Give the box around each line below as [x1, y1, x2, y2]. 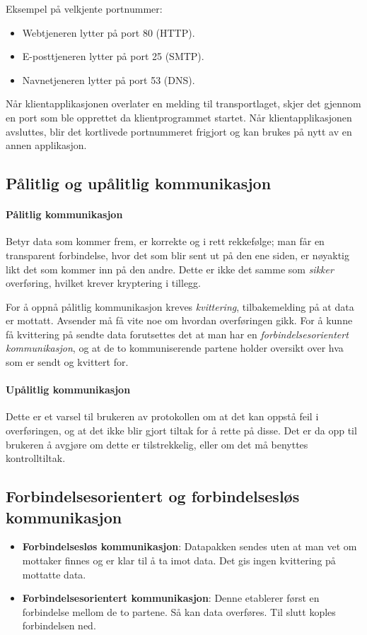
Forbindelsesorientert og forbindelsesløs [6, 485, 300, 507]
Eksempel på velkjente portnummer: [6, 1, 163, 16]
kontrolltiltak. [6, 451, 66, 465]
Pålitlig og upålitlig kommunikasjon [6, 172, 272, 194]
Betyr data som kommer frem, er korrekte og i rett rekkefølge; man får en [6, 234, 325, 249]
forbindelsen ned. [22, 618, 96, 633]
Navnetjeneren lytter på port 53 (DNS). [22, 72, 195, 87]
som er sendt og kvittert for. [6, 355, 129, 369]
